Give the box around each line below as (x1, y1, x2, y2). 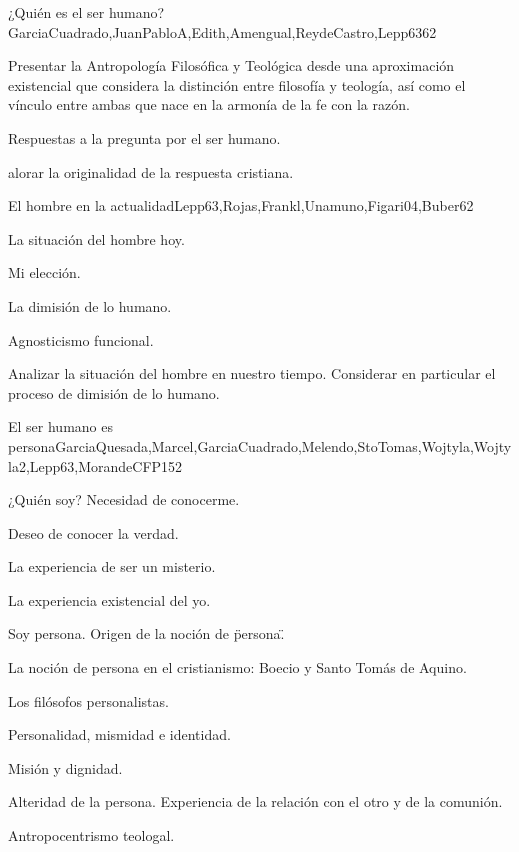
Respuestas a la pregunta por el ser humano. (8, 127, 281, 148)
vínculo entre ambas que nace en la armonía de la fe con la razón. (8, 94, 410, 115)
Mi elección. (8, 262, 81, 283)
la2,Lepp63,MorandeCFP (8, 455, 162, 476)
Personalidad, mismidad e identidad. (8, 724, 231, 745)
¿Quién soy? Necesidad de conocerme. (8, 489, 240, 510)
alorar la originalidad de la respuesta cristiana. (8, 161, 294, 182)
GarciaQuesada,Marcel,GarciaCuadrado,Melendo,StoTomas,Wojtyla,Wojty (55, 435, 512, 456)
